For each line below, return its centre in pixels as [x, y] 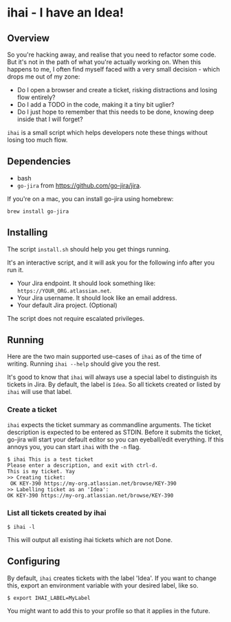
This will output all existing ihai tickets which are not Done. [90, 540]
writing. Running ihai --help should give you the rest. [84, 364]
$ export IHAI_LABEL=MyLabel [49, 598]
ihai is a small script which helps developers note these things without [108, 133]
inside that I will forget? [50, 119]
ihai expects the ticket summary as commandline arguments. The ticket [109, 424]
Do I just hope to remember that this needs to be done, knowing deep [115, 112]
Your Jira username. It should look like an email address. [97, 298]
